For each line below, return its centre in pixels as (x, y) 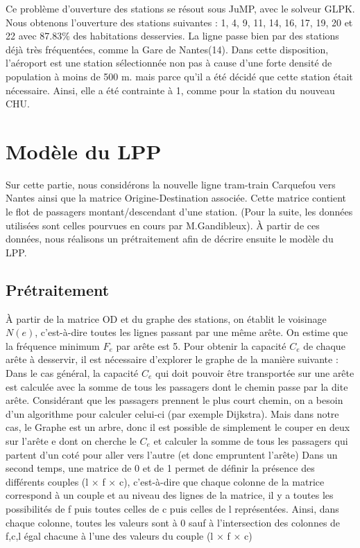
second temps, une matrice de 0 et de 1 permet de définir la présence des (160, 468)
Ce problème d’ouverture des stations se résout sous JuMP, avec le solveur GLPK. (180, 8)
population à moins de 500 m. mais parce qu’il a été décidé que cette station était (179, 76)
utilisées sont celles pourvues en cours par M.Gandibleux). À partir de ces (163, 225)
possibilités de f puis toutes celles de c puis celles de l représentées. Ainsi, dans (172, 508)
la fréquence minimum (53, 345)
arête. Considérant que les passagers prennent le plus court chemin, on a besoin (174, 400)
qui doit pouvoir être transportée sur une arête (255, 373)
